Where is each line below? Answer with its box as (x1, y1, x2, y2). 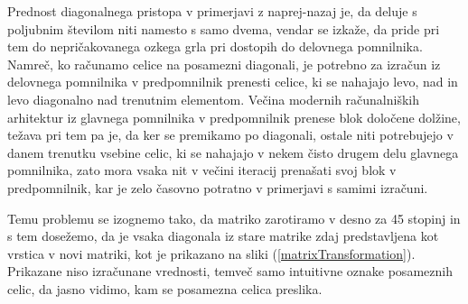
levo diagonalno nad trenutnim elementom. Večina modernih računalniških (7, 89, 420, 108)
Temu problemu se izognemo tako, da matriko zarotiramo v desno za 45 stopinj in (7, 208, 461, 227)
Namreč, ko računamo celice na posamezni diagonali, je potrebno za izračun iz (7, 54, 441, 73)
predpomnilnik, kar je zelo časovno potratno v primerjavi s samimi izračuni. (7, 178, 428, 197)
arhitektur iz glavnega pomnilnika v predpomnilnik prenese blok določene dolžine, (7, 107, 461, 126)
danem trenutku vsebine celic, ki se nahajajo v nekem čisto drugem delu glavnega (7, 143, 459, 161)
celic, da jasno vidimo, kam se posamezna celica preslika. (7, 279, 323, 298)
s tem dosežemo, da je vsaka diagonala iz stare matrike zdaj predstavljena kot (7, 226, 439, 245)
